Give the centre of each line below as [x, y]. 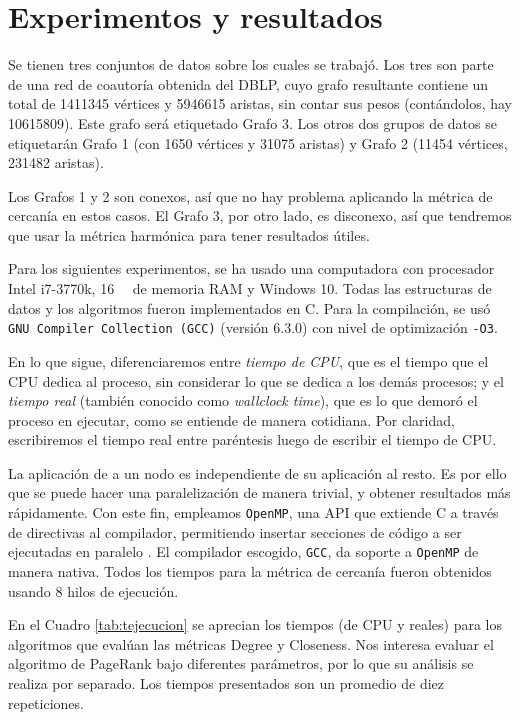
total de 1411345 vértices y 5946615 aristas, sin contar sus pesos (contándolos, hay [260, 103]
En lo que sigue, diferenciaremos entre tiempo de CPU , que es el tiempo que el [248, 360]
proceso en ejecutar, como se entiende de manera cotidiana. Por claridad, [231, 419]
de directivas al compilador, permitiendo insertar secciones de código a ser [235, 531]
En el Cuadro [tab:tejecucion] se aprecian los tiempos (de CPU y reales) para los [255, 624]
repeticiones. [46, 702]
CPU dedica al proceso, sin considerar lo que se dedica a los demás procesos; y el [256, 380]
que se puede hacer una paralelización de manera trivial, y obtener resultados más [259, 492]
